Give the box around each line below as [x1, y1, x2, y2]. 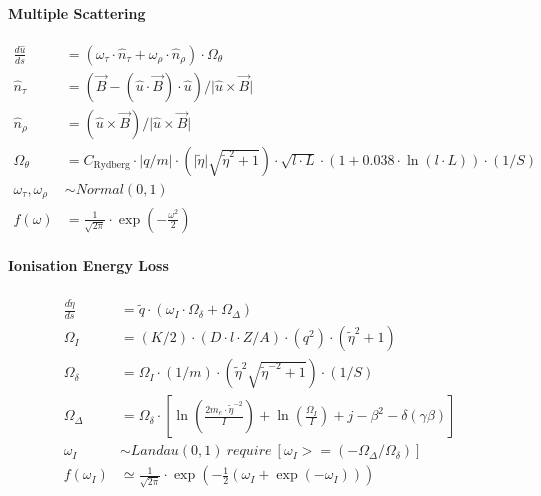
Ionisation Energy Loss [8, 255, 169, 276]
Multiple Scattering [8, 2, 146, 23]
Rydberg [93, 160, 130, 171]
